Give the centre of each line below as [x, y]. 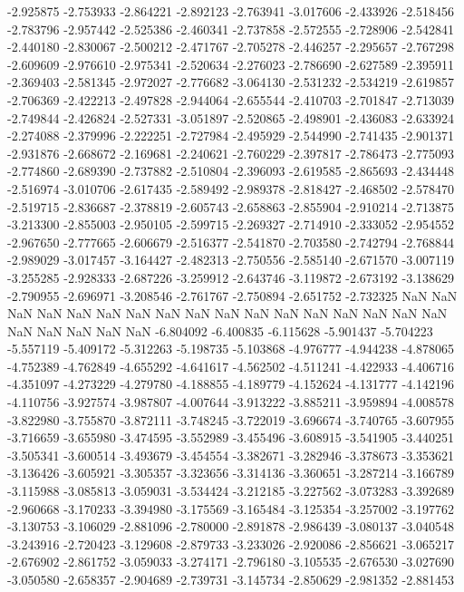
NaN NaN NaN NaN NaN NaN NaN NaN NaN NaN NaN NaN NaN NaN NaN [227, 313]
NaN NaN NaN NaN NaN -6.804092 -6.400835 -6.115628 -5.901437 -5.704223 [220, 330]
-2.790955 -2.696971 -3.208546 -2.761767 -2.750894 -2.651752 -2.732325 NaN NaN [232, 295]
